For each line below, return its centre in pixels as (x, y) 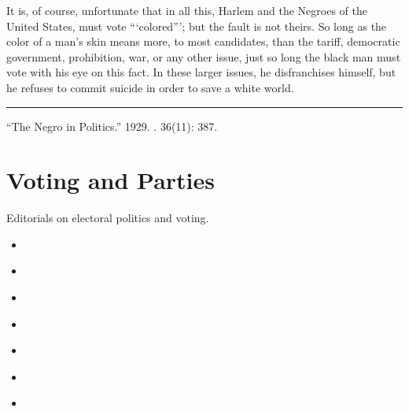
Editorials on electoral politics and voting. (108, 218)
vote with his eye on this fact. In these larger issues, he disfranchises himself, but (201, 72)
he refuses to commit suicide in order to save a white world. (150, 87)
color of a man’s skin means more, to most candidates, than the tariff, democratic (203, 41)
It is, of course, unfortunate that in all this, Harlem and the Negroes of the (187, 10)
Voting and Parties (111, 180)
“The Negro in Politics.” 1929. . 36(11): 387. (112, 126)
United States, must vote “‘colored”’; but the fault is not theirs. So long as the (197, 26)
